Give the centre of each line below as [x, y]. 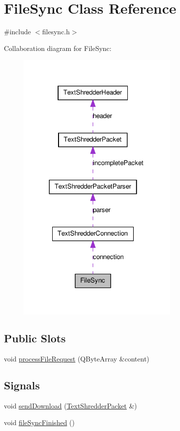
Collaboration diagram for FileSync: [58, 48]
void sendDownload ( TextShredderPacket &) [70, 406]
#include [18, 32]
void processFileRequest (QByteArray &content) [77, 359]
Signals [22, 385]
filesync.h [56, 32]
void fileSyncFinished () [39, 422]
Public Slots [35, 338]
